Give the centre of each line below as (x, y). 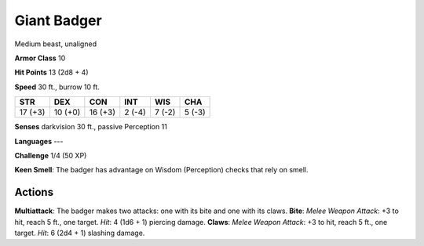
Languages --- (39, 141)
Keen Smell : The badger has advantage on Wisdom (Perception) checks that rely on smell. (162, 170)
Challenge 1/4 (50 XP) (51, 155)
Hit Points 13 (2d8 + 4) (52, 72)
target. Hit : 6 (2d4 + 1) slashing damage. (80, 233)
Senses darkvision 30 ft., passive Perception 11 (91, 127)
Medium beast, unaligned (56, 44)
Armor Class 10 (40, 58)
